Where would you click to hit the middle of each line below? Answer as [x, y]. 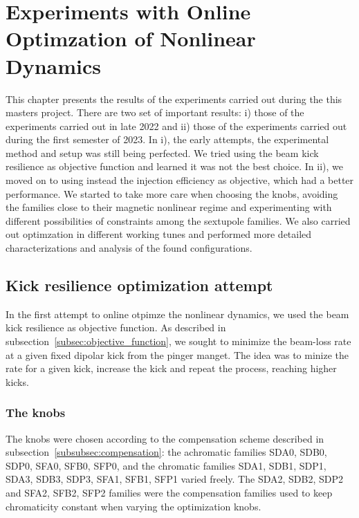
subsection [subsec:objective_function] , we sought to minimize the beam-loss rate [178, 341]
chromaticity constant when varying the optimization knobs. [134, 506]
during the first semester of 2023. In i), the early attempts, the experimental [167, 139]
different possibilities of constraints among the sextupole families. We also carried [178, 220]
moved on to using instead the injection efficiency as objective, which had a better [180, 180]
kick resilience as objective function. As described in [116, 327]
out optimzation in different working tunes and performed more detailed [159, 234]
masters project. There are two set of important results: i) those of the [155, 112]
